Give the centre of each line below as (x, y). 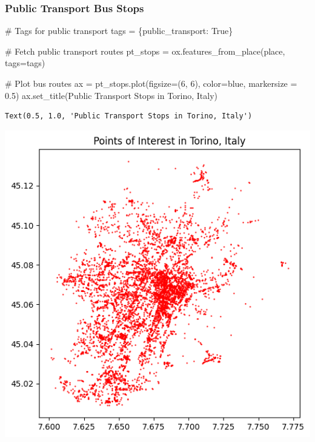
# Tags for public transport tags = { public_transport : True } (119, 31)
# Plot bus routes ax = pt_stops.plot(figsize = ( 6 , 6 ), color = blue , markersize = (151, 83)
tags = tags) (25, 63)
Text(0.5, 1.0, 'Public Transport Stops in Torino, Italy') (129, 116)
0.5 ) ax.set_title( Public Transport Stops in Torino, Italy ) (111, 95)
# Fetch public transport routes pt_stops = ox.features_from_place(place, (145, 51)
